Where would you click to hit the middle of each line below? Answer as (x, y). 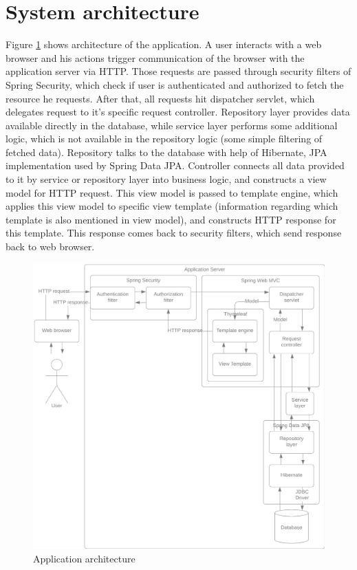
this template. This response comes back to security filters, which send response (174, 233)
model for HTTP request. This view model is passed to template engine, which (172, 192)
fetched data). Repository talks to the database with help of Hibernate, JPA (166, 152)
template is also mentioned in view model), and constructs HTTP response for (171, 219)
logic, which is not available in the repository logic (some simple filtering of (164, 139)
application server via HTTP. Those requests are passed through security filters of (178, 71)
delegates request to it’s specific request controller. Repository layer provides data (178, 112)
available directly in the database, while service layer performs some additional (172, 125)
